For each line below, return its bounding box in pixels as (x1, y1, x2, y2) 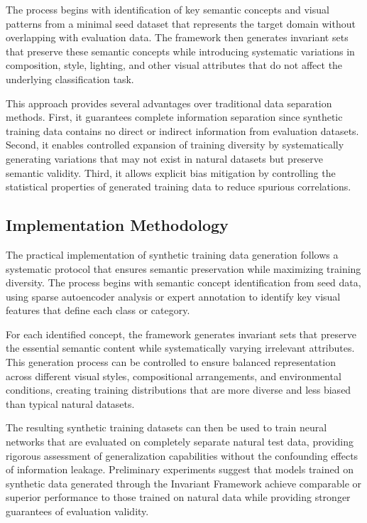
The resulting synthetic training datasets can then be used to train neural (6, 420, 327, 435)
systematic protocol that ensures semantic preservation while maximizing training (6, 261, 361, 276)
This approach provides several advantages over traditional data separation (6, 95, 332, 110)
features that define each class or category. (6, 303, 190, 318)
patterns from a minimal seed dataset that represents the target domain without (6, 16, 356, 31)
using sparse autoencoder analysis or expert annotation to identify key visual (6, 289, 341, 303)
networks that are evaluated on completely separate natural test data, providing (6, 434, 354, 449)
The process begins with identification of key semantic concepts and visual (6, 2, 329, 16)
